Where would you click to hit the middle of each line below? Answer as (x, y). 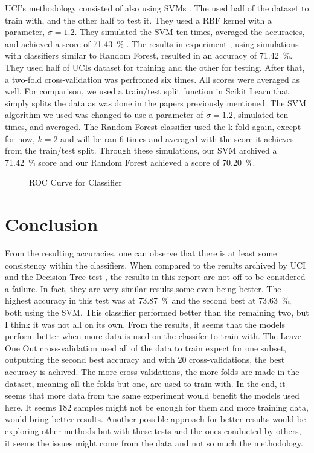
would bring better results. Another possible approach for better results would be (155, 419)
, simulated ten (261, 115)
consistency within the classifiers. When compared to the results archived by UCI (155, 265)
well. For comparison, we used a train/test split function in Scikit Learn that (147, 91)
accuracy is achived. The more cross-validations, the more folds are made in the (152, 371)
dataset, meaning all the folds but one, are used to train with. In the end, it (145, 383)
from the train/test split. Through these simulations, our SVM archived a (141, 150)
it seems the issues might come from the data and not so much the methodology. (154, 442)
